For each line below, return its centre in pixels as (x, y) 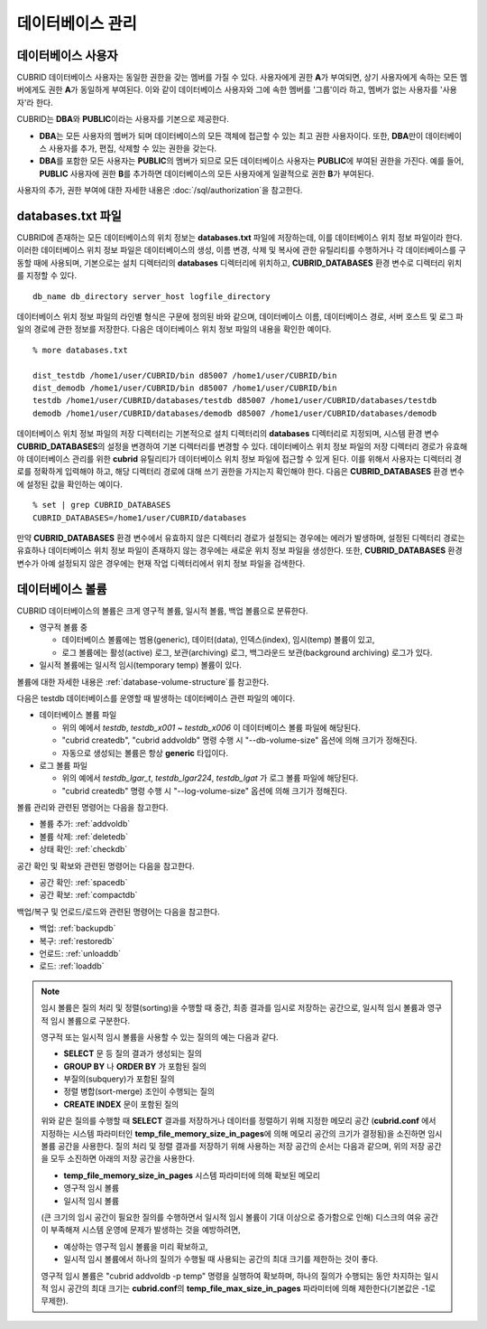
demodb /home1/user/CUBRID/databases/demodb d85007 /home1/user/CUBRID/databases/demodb (235, 413)
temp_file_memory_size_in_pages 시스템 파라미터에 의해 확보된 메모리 (192, 1175)
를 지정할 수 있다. (47, 276)
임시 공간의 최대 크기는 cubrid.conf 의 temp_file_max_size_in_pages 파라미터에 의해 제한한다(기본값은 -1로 (243, 1288)
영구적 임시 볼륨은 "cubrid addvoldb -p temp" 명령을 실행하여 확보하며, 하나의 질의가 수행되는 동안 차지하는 (232, 1276)
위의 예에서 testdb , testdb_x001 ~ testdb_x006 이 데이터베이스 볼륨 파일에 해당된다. (211, 727)
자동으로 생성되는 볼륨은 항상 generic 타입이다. (145, 753)
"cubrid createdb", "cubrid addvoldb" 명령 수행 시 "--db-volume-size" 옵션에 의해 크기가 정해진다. (239, 740)
